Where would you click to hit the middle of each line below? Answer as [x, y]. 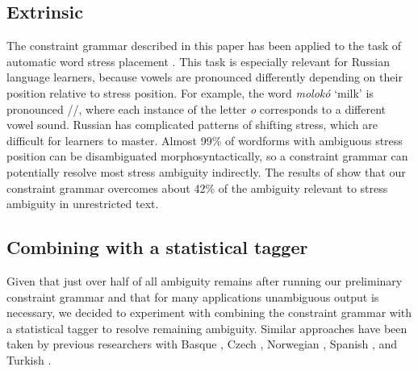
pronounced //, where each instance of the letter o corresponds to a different [196, 108]
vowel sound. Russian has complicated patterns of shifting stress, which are [192, 125]
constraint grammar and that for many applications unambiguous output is [193, 296]
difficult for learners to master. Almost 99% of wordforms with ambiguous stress [205, 140]
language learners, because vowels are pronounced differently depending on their [205, 77]
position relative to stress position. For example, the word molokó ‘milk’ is [190, 92]
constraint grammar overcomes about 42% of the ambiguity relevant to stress [197, 188]
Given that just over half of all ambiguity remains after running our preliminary [205, 280]
